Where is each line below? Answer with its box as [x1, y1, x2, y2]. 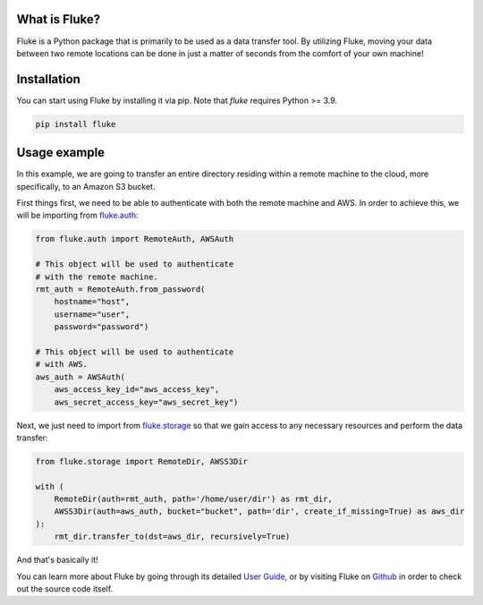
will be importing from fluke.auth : [16, 210, 139, 221]
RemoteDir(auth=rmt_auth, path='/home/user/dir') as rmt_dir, [54, 494, 333, 505]
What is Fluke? [16, 12, 101, 27]
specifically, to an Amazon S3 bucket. [16, 181, 156, 192]
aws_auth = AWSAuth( [35, 371, 125, 382]
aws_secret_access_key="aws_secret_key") [54, 396, 239, 407]
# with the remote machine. [35, 271, 158, 282]
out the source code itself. [16, 584, 114, 594]
